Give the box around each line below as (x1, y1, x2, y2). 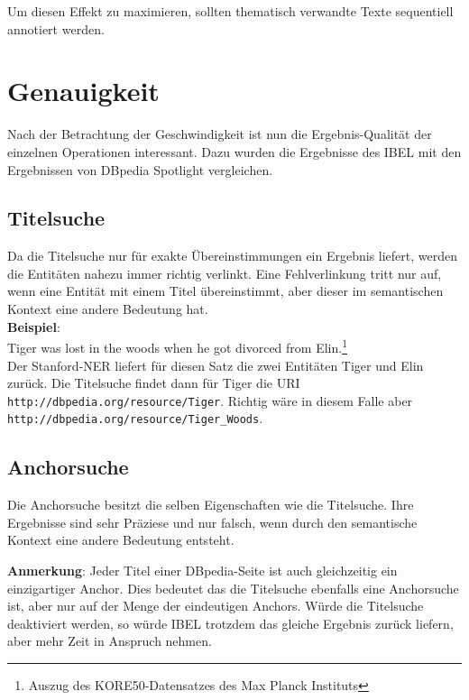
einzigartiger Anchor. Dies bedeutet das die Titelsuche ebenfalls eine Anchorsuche (7, 578, 459, 597)
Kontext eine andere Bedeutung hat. (7, 299, 208, 318)
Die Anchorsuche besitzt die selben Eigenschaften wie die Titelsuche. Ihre (7, 495, 414, 514)
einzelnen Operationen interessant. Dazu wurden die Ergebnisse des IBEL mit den (7, 142, 462, 161)
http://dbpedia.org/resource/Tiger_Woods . (7, 409, 263, 428)
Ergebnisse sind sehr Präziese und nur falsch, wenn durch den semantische (7, 512, 418, 531)
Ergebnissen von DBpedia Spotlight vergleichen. (7, 160, 273, 179)
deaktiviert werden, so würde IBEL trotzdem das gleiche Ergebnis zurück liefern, (7, 613, 454, 632)
